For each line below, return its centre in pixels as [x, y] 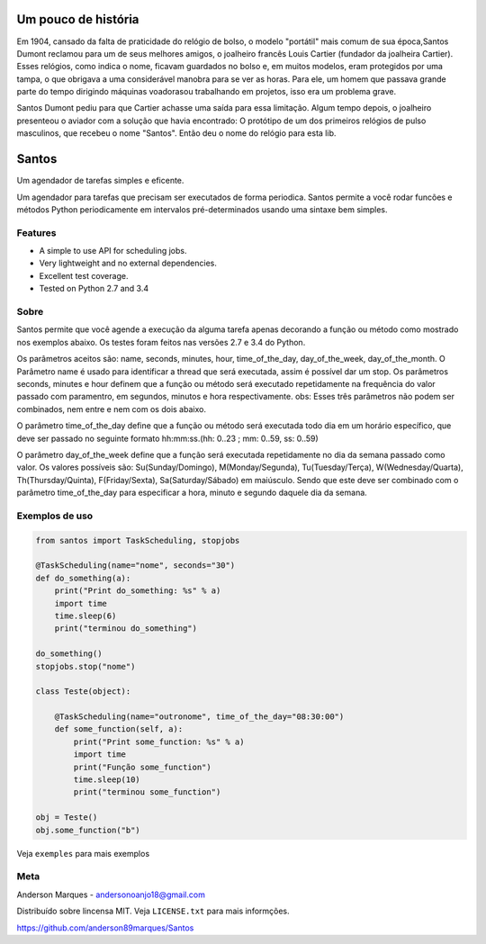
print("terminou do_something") [126, 629]
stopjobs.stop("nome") [85, 666]
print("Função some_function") [142, 767]
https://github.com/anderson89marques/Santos [105, 928]
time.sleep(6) [85, 616]
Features [36, 232]
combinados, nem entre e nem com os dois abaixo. [112, 409]
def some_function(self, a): [119, 729]
